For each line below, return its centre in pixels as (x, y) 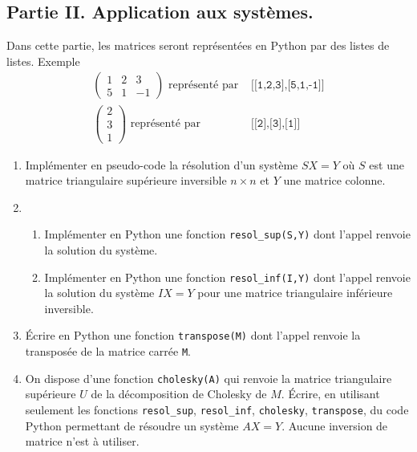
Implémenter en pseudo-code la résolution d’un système (162, 164)
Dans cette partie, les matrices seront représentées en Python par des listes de (198, 45)
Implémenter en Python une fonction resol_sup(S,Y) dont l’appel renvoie (227, 234)
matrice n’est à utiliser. (82, 441)
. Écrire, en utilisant (330, 394)
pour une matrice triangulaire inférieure (295, 293)
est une (387, 164)
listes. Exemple (43, 61)
